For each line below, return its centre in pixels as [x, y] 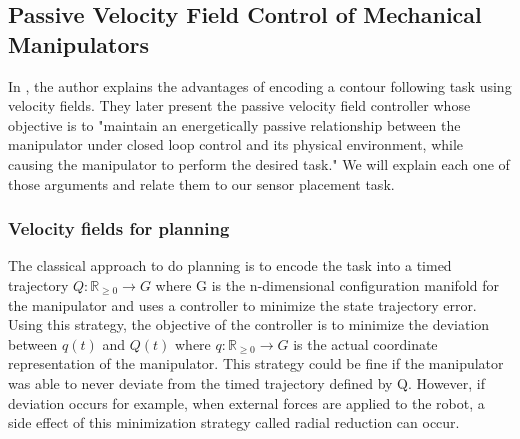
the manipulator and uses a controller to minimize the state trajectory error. [242, 304]
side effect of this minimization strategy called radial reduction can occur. [234, 422]
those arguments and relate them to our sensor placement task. [201, 183]
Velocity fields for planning [119, 228]
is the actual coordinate [365, 343]
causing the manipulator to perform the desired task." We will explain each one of [259, 163]
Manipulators [79, 43]
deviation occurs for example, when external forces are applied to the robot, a [246, 402]
